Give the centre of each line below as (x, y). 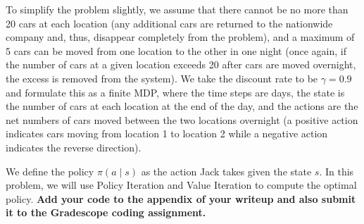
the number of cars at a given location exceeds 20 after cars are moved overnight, (181, 64)
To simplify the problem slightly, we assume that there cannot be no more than (177, 9)
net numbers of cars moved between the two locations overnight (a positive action (182, 119)
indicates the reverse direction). (74, 147)
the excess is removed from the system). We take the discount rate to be (162, 78)
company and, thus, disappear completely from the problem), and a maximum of (180, 37)
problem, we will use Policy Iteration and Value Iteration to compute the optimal (181, 185)
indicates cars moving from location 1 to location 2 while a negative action (167, 133)
